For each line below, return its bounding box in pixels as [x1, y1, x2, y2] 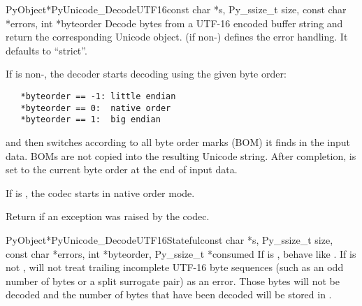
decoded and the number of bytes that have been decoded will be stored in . [6, 287, 332, 302]
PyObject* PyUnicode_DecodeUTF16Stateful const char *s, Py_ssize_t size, [6, 232, 333, 247]
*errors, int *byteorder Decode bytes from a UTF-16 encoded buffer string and [6, 15, 343, 30]
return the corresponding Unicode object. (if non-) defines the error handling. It [6, 29, 348, 44]
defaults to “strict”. [6, 43, 87, 57]
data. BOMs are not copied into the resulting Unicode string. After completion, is [6, 148, 356, 163]
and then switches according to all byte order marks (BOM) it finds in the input [6, 134, 351, 149]
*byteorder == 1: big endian [20, 115, 161, 125]
